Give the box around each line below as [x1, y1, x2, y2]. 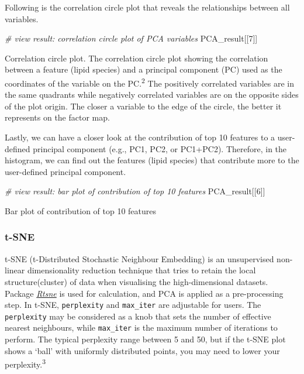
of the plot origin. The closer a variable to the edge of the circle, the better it [5, 99, 282, 112]
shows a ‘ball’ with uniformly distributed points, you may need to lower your [5, 344, 280, 356]
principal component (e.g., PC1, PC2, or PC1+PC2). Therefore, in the [33, 142, 287, 155]
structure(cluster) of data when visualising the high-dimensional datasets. [5, 275, 268, 287]
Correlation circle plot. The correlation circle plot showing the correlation [5, 52, 268, 64]
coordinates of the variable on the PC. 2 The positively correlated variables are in [5, 75, 294, 89]
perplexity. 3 [5, 356, 46, 370]
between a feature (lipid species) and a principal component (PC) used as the [5, 63, 282, 76]
